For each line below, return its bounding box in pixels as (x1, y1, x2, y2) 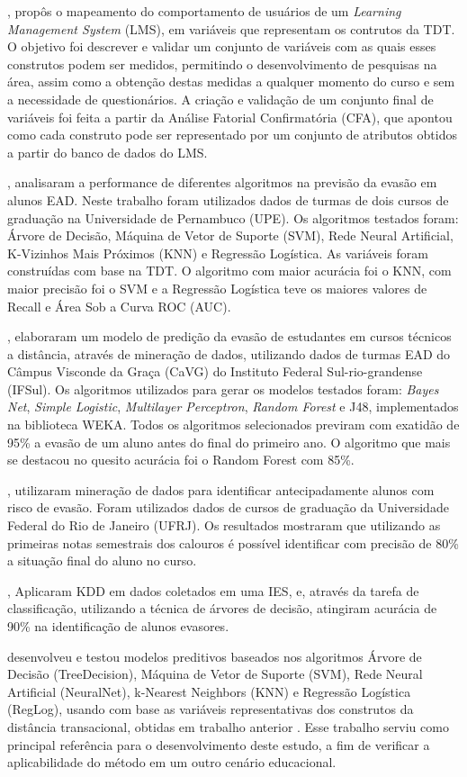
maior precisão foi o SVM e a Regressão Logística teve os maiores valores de (7, 278, 427, 297)
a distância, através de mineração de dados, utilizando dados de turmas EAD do (7, 344, 451, 363)
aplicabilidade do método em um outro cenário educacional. (7, 753, 337, 772)
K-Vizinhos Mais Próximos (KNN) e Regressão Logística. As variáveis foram (7, 243, 428, 262)
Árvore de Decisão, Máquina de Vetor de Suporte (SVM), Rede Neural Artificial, (7, 226, 454, 245)
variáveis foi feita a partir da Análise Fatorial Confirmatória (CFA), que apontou (7, 107, 453, 126)
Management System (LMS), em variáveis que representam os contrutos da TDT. (7, 19, 455, 38)
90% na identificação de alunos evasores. (7, 617, 229, 635)
